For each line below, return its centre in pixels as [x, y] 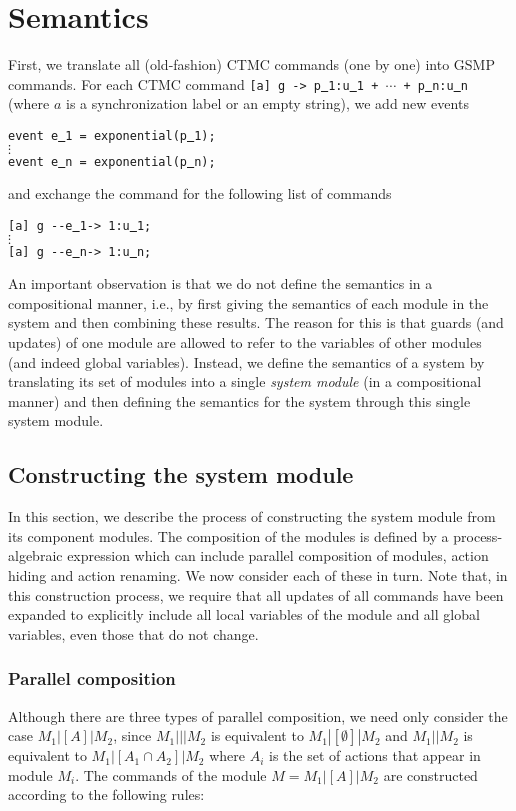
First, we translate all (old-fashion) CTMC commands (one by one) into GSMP [251, 64]
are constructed [430, 774]
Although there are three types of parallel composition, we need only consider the [258, 715]
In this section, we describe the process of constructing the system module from [252, 516]
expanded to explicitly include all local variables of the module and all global [244, 614]
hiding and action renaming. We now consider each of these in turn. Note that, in [258, 574]
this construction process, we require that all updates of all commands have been [256, 594]
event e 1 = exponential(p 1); [112, 135]
